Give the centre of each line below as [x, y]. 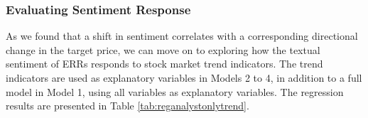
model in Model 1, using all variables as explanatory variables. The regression [175, 91]
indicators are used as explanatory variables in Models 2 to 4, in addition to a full [184, 77]
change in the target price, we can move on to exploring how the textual [163, 49]
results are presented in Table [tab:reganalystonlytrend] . [128, 106]
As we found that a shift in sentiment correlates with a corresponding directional [182, 36]
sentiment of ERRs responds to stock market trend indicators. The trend [164, 64]
